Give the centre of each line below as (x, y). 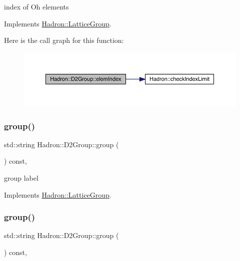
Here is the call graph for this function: (64, 40)
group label (21, 178)
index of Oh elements (36, 6)
